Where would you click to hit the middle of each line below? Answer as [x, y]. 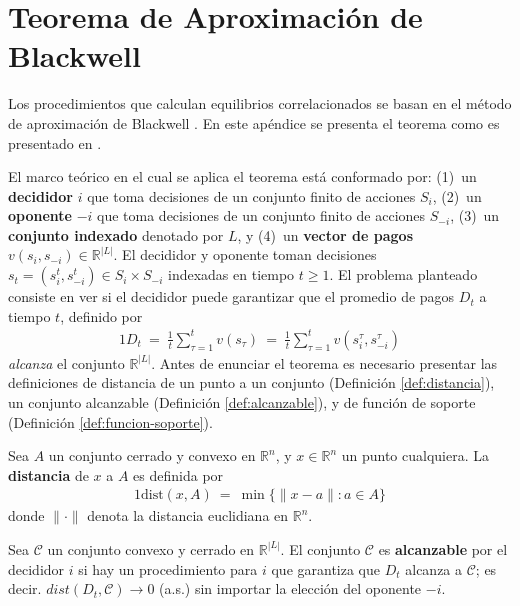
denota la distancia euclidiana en [188, 515]
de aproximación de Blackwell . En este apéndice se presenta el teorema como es [254, 122]
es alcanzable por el [443, 548]
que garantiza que [326, 568]
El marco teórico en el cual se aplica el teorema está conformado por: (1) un [242, 176]
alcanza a [434, 568]
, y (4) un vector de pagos [325, 234]
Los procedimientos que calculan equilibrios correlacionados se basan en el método [260, 103]
